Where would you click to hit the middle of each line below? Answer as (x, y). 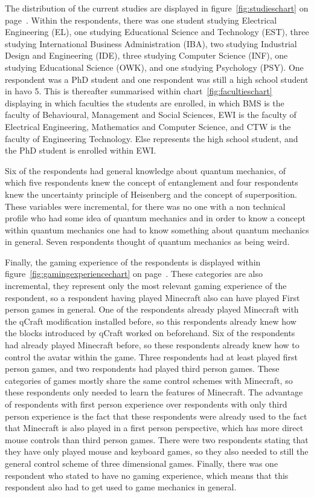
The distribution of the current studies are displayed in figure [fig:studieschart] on (157, 8)
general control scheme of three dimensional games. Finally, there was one (142, 463)
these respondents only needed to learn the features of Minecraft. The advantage (154, 392)
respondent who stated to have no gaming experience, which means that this (147, 475)
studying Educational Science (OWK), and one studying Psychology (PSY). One (154, 67)
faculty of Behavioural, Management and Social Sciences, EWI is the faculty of (151, 115)
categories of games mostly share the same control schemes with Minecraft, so (149, 380)
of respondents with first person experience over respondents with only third (146, 404)
